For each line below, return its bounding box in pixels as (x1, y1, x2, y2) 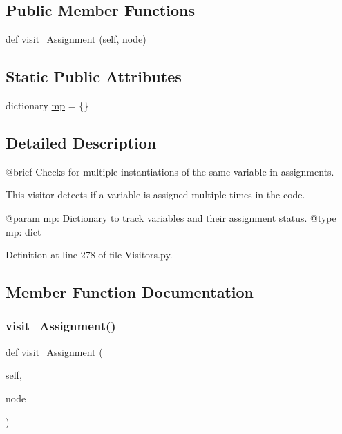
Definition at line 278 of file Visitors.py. (6, 247, 173, 262)
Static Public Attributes (6, 66, 182, 87)
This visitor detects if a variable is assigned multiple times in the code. (6, 187, 305, 202)
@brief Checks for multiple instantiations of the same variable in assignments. (6, 164, 334, 178)
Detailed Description (6, 131, 157, 153)
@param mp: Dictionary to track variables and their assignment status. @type (6, 210, 336, 225)
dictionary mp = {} (6, 98, 89, 112)
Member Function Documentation (6, 281, 254, 303)
